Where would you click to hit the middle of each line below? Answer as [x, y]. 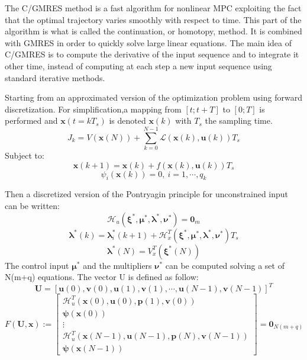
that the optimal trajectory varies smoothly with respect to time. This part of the [153, 19]
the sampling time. [239, 120]
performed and [31, 120]
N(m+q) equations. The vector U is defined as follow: [102, 277]
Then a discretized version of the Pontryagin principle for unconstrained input [147, 194]
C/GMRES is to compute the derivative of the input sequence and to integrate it [152, 54]
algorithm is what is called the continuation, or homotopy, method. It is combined [153, 31]
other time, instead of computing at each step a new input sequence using [138, 65]
